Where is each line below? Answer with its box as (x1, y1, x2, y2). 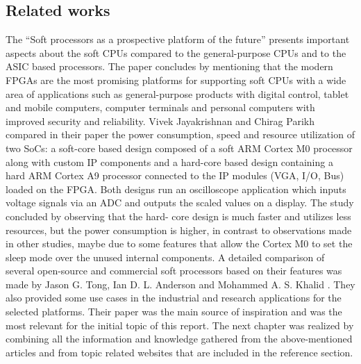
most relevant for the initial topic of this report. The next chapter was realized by (6, 317, 354, 332)
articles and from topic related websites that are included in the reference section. (6, 345, 353, 359)
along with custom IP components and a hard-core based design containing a (6, 154, 333, 169)
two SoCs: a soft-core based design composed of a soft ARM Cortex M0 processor (6, 140, 353, 155)
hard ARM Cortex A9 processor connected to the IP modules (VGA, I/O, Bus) (6, 168, 344, 183)
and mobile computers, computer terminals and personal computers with (6, 100, 315, 115)
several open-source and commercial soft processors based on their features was (6, 263, 342, 278)
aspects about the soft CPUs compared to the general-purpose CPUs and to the (6, 45, 346, 60)
